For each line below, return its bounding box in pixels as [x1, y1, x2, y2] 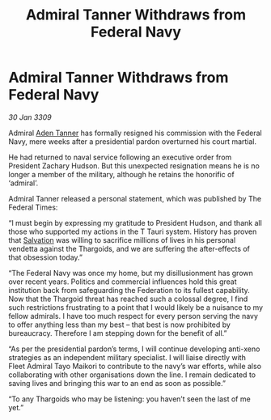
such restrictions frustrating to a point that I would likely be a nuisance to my [8, 302, 264, 312]
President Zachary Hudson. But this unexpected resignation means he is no [8, 160, 260, 171]
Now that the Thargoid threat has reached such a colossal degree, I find [8, 294, 248, 303]
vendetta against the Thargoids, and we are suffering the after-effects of [8, 244, 251, 253]
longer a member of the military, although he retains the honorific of [8, 169, 235, 179]
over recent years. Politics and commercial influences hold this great [8, 277, 237, 286]
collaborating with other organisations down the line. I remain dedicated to [8, 370, 256, 380]
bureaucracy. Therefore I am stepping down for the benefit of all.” [8, 328, 228, 337]
